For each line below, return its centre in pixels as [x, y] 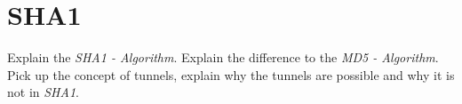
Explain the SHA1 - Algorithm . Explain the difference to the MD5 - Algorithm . [223, 57]
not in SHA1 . [43, 92]
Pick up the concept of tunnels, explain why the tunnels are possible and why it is [231, 74]
